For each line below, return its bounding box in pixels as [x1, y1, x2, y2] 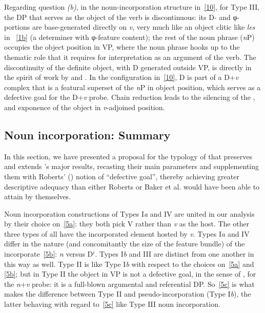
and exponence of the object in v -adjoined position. [4, 101, 165, 112]
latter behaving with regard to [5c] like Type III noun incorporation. [4, 299, 220, 309]
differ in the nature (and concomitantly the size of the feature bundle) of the [4, 238, 245, 249]
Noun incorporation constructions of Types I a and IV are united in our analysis [4, 208, 255, 219]
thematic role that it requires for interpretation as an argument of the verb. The [4, 51, 256, 62]
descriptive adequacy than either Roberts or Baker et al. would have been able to [4, 181, 260, 192]
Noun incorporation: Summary [4, 127, 171, 142]
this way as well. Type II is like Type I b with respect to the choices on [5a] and [4, 258, 254, 269]
